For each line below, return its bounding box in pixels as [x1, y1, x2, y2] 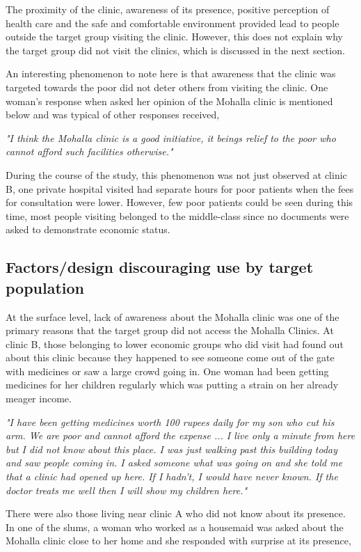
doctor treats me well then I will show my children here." [6, 482, 248, 497]
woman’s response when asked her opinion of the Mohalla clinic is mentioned [6, 93, 333, 108]
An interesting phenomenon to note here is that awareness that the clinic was [6, 66, 336, 81]
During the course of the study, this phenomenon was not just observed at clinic [6, 167, 347, 182]
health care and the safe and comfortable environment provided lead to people [6, 15, 339, 30]
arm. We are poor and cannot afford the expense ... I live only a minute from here [6, 428, 355, 443]
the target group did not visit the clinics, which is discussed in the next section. [6, 42, 345, 57]
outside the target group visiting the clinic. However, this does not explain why [6, 29, 343, 44]
